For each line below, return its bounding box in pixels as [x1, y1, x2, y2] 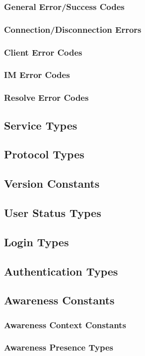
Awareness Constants [4, 292, 115, 308]
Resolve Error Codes [4, 91, 89, 104]
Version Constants [4, 176, 100, 191]
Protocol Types [4, 146, 84, 162]
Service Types [4, 117, 77, 133]
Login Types [4, 234, 69, 249]
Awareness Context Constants [4, 318, 126, 331]
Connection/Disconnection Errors [4, 23, 142, 35]
